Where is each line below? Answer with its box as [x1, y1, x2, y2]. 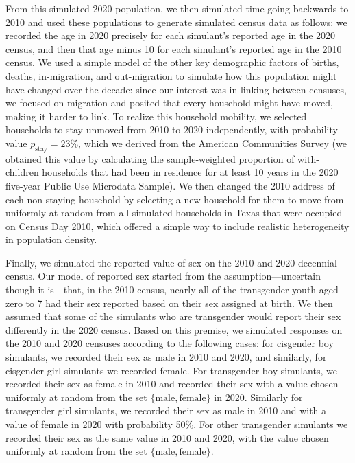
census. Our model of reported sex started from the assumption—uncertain [5, 269, 321, 283]
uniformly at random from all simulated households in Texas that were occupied [5, 205, 343, 220]
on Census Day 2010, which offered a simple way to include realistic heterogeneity [5, 218, 350, 233]
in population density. [5, 232, 97, 247]
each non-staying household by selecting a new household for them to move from [5, 192, 344, 206]
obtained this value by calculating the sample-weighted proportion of [5, 151, 295, 166]
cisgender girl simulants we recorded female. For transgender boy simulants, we [5, 363, 337, 377]
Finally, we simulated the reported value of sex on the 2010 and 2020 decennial [5, 255, 337, 269]
